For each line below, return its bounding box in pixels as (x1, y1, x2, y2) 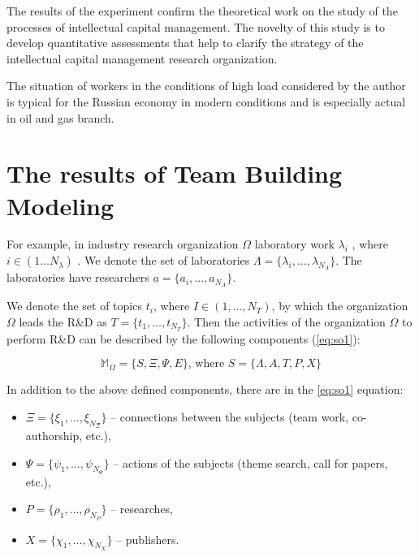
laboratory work (254, 235, 335, 253)
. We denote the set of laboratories (77, 252, 250, 269)
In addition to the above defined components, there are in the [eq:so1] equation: (6, 381, 404, 398)
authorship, (25, 426, 83, 443)
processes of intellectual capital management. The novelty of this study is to (6, 18, 385, 35)
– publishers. (116, 530, 179, 547)
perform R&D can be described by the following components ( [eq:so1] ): (6, 330, 361, 347)
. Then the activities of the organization (187, 313, 386, 330)
